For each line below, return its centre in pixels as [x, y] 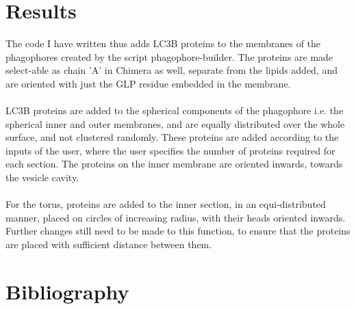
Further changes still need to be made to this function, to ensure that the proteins [178, 231]
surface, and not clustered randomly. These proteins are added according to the [172, 137]
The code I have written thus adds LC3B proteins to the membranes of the [163, 43]
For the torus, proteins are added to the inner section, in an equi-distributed [166, 204]
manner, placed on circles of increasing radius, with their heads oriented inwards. [176, 217]
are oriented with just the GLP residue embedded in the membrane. [148, 83]
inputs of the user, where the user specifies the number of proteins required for [170, 150]
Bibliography [67, 291]
